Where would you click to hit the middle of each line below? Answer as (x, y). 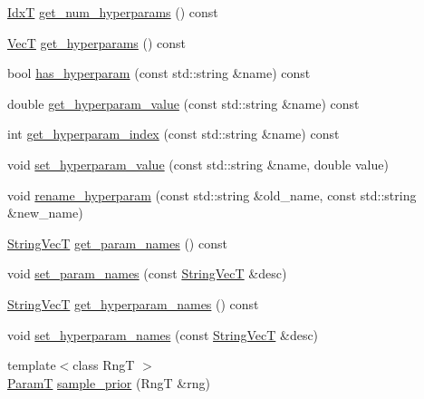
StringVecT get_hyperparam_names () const (133, 303)
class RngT (104, 365)
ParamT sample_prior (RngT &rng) (109, 382)
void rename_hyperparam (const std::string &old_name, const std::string (212, 195)
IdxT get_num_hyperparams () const (113, 12)
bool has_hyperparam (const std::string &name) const (159, 73)
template (32, 365)
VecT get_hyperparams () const (97, 42)
